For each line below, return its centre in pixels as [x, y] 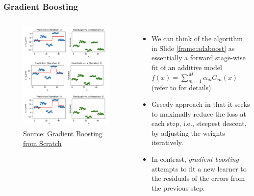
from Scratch [42, 143]
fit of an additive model [187, 67]
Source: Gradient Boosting [63, 134]
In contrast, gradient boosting [195, 159]
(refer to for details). [182, 87]
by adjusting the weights [188, 133]
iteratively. [167, 142]
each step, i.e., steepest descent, [199, 123]
